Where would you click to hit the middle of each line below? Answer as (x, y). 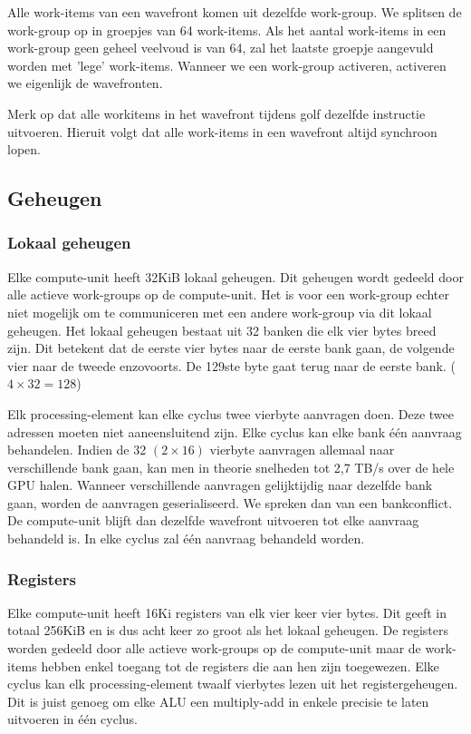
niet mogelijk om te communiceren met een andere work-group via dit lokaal (220, 312)
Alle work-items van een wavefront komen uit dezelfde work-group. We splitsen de (235, 12)
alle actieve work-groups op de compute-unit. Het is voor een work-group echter (229, 294)
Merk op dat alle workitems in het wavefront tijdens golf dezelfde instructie (216, 113)
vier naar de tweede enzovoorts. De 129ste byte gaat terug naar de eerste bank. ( (231, 365)
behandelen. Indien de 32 (77, 450)
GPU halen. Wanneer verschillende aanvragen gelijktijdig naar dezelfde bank (220, 485)
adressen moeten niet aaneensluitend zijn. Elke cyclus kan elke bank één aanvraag (235, 431)
